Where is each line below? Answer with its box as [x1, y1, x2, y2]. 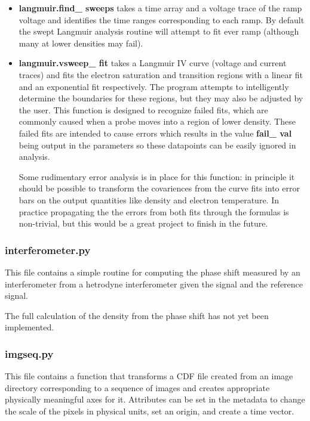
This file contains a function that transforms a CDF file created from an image [5, 370, 293, 382]
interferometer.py [5, 242, 91, 257]
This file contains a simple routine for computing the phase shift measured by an [5, 265, 300, 278]
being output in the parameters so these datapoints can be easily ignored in [19, 138, 296, 151]
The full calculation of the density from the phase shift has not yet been [5, 309, 269, 321]
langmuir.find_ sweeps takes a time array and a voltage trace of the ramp [19, 2, 302, 14]
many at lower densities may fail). [19, 36, 143, 49]
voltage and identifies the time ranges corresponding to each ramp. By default [19, 13, 305, 26]
